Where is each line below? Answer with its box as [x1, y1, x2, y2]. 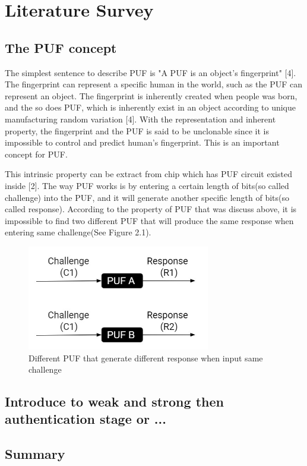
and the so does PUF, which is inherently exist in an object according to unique [5, 101, 296, 114]
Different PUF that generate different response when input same [29, 351, 263, 364]
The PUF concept [5, 38, 117, 56]
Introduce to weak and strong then [5, 392, 224, 411]
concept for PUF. [5, 147, 68, 160]
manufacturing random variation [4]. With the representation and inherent [5, 112, 276, 125]
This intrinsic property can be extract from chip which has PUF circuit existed [5, 168, 292, 180]
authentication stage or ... [5, 410, 166, 428]
